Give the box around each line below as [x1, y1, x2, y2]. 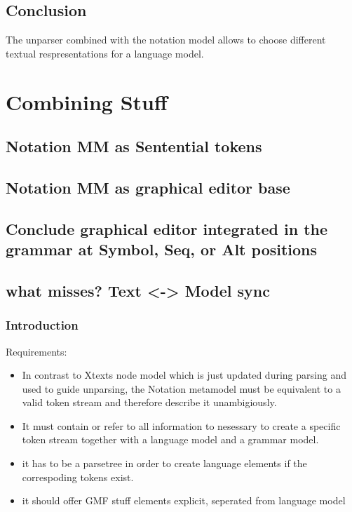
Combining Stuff [6, 87, 168, 116]
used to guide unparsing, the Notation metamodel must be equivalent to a [22, 381, 341, 396]
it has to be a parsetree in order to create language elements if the [22, 456, 307, 471]
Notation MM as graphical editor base [6, 176, 290, 198]
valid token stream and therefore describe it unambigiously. [22, 395, 277, 410]
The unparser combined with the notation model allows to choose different [6, 32, 326, 47]
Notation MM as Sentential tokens [6, 135, 262, 157]
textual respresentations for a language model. [6, 46, 204, 60]
